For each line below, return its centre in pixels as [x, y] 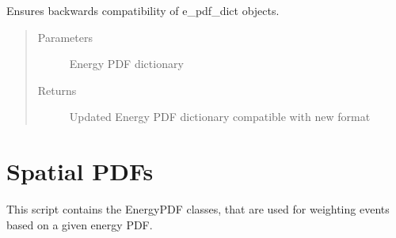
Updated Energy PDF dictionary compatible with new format [220, 117]
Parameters [65, 37]
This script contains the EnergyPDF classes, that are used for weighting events [198, 209]
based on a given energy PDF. [80, 224]
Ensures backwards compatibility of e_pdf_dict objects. [143, 10]
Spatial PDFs [80, 171]
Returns [57, 90]
